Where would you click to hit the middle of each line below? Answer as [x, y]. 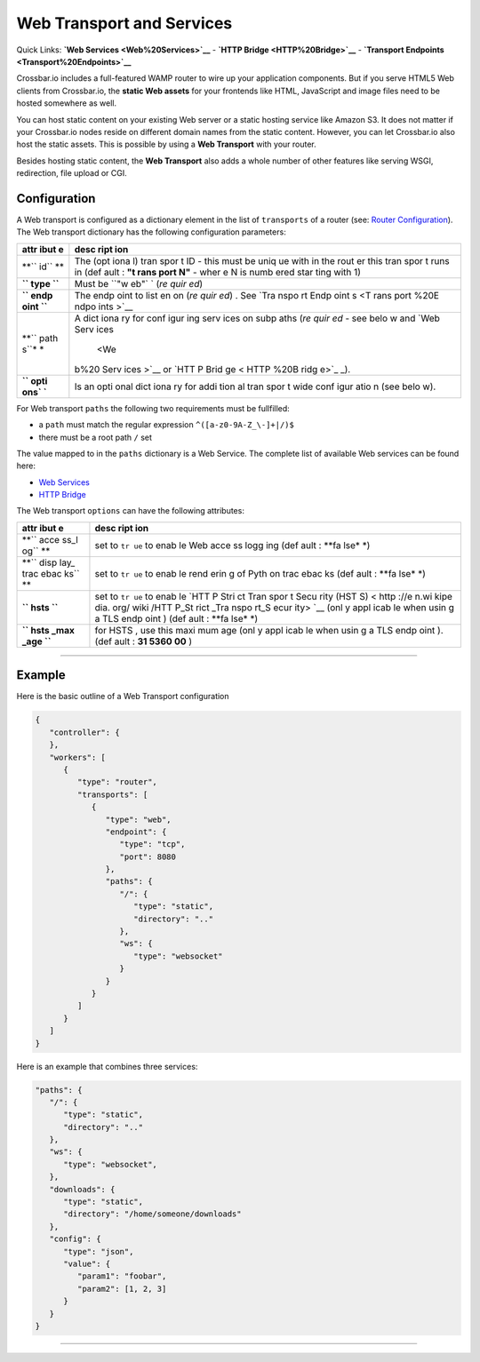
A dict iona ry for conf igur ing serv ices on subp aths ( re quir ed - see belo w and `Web [257, 318]
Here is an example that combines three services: [107, 1066]
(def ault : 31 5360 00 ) [144, 641]
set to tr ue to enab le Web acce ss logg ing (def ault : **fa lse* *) [232, 545]
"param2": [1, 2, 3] [122, 1289]
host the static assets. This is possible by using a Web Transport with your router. [167, 144]
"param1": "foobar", [122, 1276]
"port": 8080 [148, 856]
